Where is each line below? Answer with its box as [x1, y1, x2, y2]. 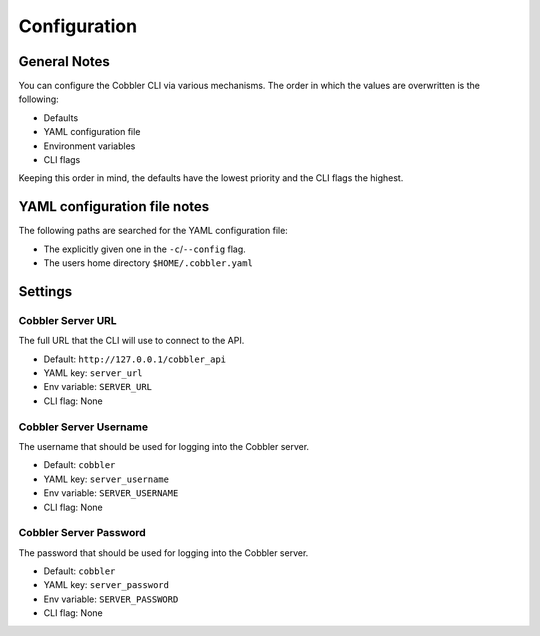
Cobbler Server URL [18, 313, 117, 327]
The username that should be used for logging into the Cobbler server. [18, 440, 310, 452]
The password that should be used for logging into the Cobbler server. [18, 546, 309, 559]
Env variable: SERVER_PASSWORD [43, 593, 179, 605]
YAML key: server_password [43, 579, 170, 591]
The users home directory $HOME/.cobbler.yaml [43, 257, 254, 269]
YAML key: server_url [43, 367, 144, 379]
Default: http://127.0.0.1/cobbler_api [43, 353, 227, 365]
